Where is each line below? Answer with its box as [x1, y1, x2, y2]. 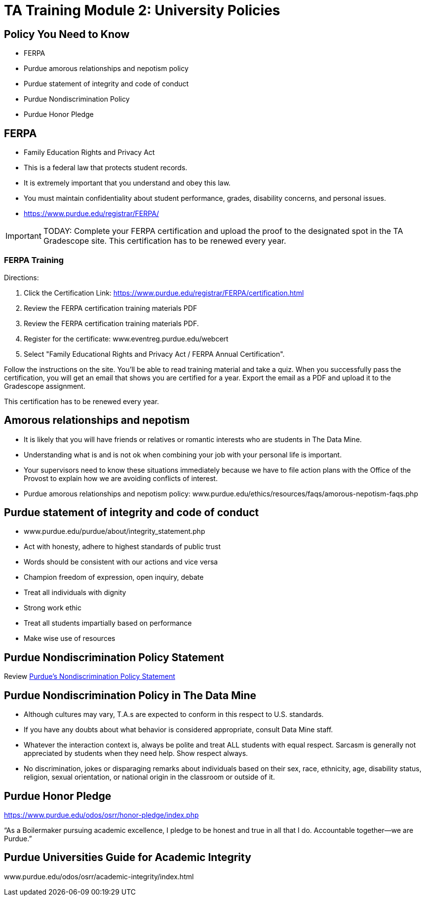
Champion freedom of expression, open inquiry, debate [24, 573, 204, 582]
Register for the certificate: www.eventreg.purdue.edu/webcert [24, 334, 229, 343]
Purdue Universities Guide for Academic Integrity [4, 851, 251, 864]
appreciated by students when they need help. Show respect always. [24, 749, 248, 758]
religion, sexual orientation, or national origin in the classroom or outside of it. [24, 773, 275, 782]
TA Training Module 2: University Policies [4, 2, 280, 19]
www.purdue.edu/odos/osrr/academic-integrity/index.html [4, 872, 194, 881]
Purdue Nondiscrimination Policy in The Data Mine [4, 689, 257, 702]
